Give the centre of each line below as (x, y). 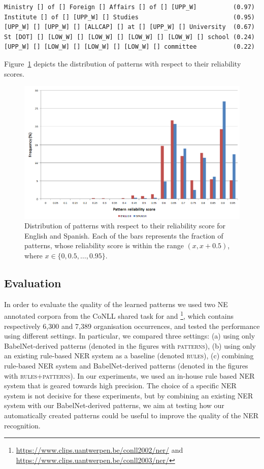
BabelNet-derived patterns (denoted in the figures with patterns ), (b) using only (130, 345)
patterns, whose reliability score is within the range (104, 245)
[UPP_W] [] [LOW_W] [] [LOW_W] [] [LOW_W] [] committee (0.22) (129, 47)
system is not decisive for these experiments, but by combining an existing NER (129, 395)
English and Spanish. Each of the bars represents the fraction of (124, 235)
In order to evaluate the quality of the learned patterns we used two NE (116, 304)
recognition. (22, 425)
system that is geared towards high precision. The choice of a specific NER (120, 386)
